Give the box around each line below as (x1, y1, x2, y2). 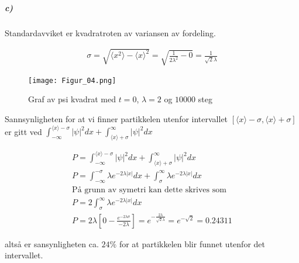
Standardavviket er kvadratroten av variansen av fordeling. (5, 26, 216, 39)
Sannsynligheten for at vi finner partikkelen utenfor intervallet (5, 112, 228, 124)
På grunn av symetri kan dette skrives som (72, 185, 226, 194)
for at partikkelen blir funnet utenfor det (119, 237, 265, 250)
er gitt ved (5, 125, 42, 137)
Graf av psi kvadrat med (28, 93, 116, 105)
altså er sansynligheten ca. (5, 237, 99, 250)
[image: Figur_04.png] (28, 76, 116, 85)
